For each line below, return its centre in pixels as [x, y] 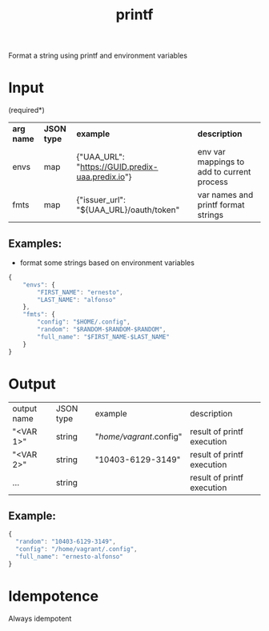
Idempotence [53, 596]
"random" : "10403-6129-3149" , [66, 542]
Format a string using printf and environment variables [98, 56]
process [213, 182]
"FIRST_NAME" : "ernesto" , [80, 292]
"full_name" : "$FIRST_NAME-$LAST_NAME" [104, 337]
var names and [225, 195]
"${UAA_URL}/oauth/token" [128, 210]
